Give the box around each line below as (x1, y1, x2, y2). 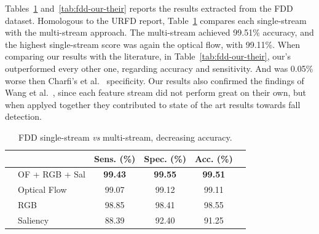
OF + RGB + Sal (18, 168, 85, 181)
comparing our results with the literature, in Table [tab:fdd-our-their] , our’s (5, 50, 291, 63)
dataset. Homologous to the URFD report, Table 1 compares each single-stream (5, 14, 307, 26)
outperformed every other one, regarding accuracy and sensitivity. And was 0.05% (5, 61, 313, 74)
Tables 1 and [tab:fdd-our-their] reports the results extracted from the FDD (5, 2, 293, 14)
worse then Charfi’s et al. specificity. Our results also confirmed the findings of (5, 74, 304, 87)
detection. (5, 110, 42, 123)
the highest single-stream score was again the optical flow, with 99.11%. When (5, 37, 300, 50)
